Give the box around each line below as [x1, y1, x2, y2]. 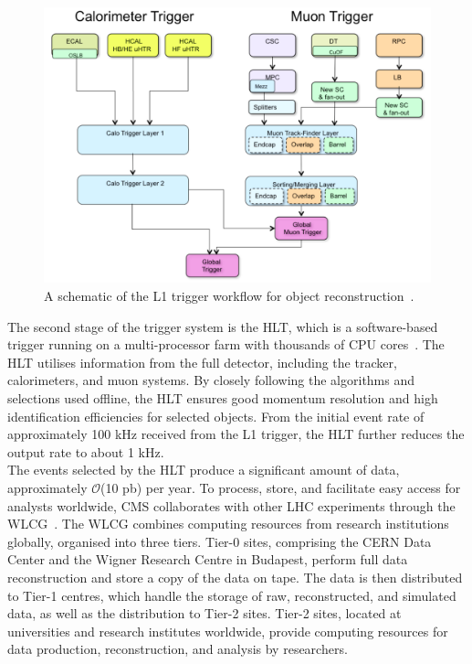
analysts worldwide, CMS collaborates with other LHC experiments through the [7, 496, 456, 515]
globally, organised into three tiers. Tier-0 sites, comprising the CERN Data [7, 531, 432, 551]
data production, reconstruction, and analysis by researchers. [7, 639, 348, 659]
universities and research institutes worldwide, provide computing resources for [7, 621, 448, 640]
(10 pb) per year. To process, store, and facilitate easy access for [100, 477, 461, 497]
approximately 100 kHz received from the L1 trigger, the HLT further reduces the [7, 424, 465, 444]
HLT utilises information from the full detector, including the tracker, [7, 352, 397, 371]
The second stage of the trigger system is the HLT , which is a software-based [7, 316, 438, 336]
